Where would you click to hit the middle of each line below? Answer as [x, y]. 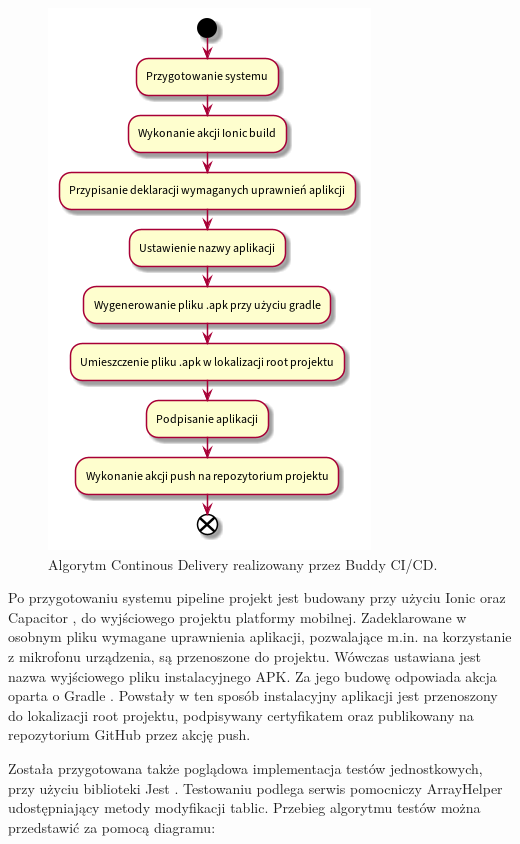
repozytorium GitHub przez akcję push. [129, 734]
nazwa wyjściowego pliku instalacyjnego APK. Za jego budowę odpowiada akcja [252, 675]
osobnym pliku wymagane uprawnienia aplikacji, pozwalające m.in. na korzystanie [260, 636]
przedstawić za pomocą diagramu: [112, 826]
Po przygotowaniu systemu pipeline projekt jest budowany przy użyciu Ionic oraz [257, 597]
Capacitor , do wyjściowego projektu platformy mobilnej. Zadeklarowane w [237, 616]
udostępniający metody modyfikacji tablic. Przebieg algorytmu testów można [244, 807]
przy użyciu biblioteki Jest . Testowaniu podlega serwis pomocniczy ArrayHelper [255, 787]
